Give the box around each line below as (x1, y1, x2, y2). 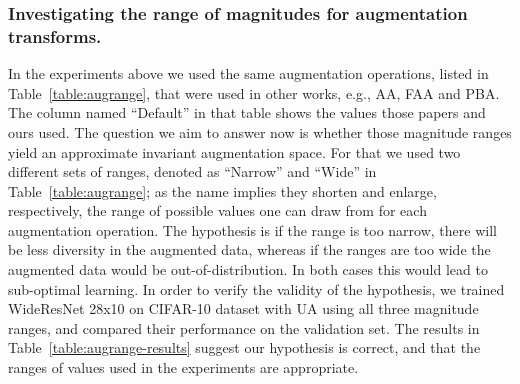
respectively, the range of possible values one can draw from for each (8, 200, 427, 221)
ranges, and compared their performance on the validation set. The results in (8, 317, 480, 338)
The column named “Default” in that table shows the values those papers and (8, 102, 486, 123)
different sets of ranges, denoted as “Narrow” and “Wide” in (8, 161, 377, 182)
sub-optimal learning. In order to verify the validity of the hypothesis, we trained (8, 278, 505, 299)
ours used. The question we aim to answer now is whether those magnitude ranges (8, 121, 512, 142)
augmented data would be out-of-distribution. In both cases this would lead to (8, 259, 488, 280)
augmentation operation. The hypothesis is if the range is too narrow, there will (8, 219, 497, 240)
